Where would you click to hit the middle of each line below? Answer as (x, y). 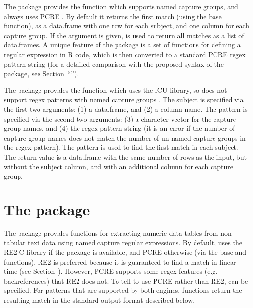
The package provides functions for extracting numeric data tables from (111, 233)
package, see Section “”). (41, 73)
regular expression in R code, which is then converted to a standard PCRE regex (125, 54)
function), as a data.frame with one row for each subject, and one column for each (127, 26)
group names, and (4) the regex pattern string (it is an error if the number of (119, 128)
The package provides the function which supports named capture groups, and (121, 6)
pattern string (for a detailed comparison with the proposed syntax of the (114, 64)
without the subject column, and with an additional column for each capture (118, 166)
